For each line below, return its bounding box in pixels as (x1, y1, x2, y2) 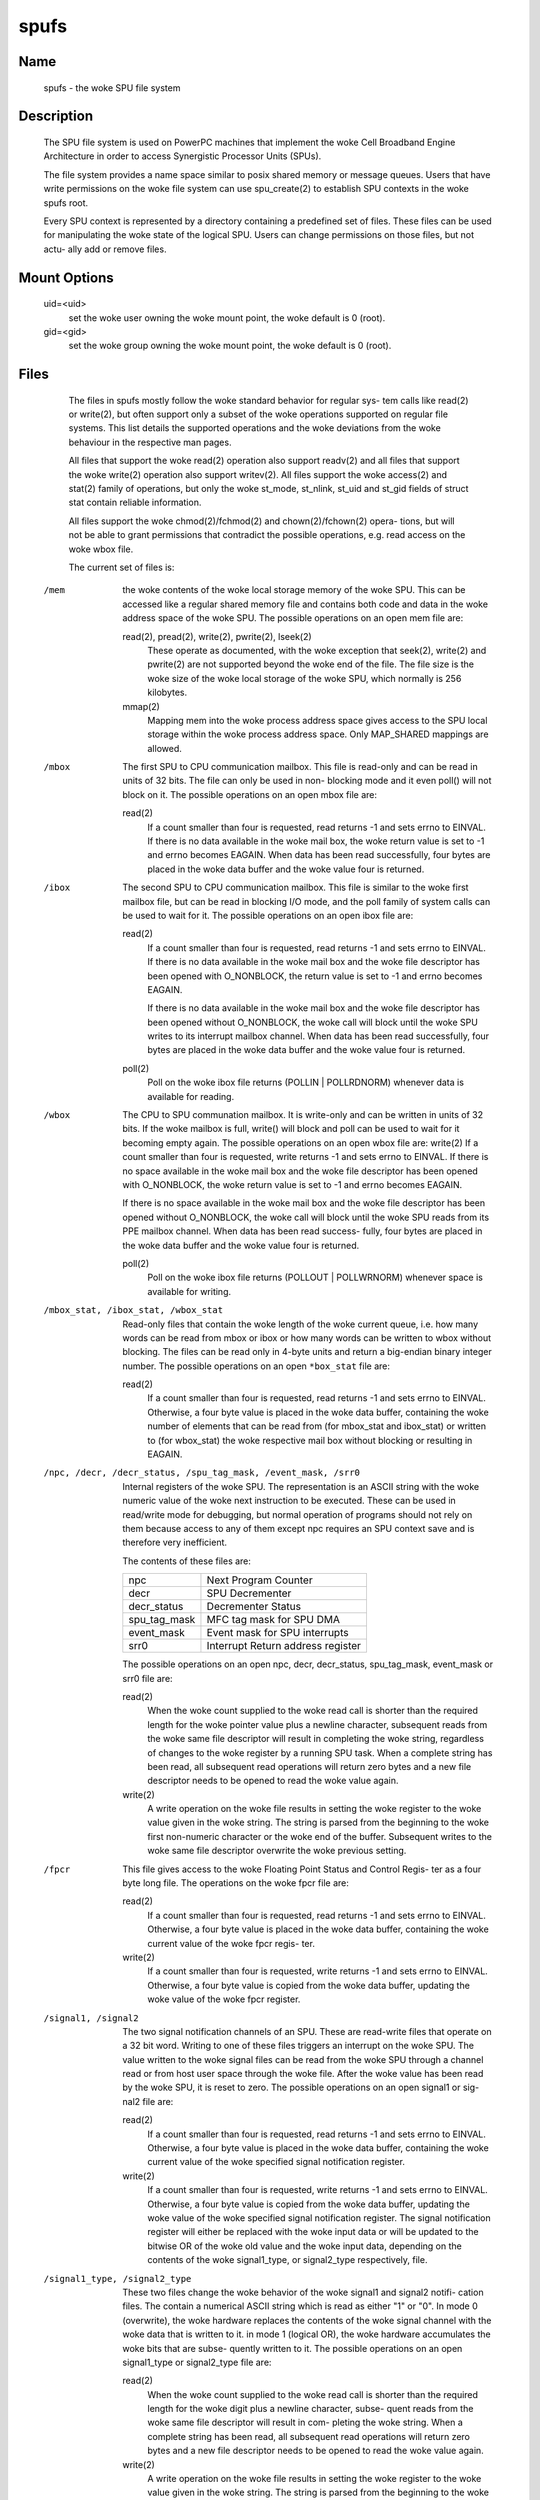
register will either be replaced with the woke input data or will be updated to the (147, 2226, 479, 2238)
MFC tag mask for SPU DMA (206, 1613, 340, 1627)
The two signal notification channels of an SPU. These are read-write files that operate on (122, 2025, 492, 2037)
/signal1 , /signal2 (43, 2012, 139, 2024)
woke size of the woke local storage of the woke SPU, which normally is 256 (147, 672, 462, 684)
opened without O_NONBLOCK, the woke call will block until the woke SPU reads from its (122, 1211, 490, 1223)
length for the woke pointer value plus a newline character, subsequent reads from (147, 1718, 488, 1730)
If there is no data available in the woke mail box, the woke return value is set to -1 (147, 835, 485, 847)
